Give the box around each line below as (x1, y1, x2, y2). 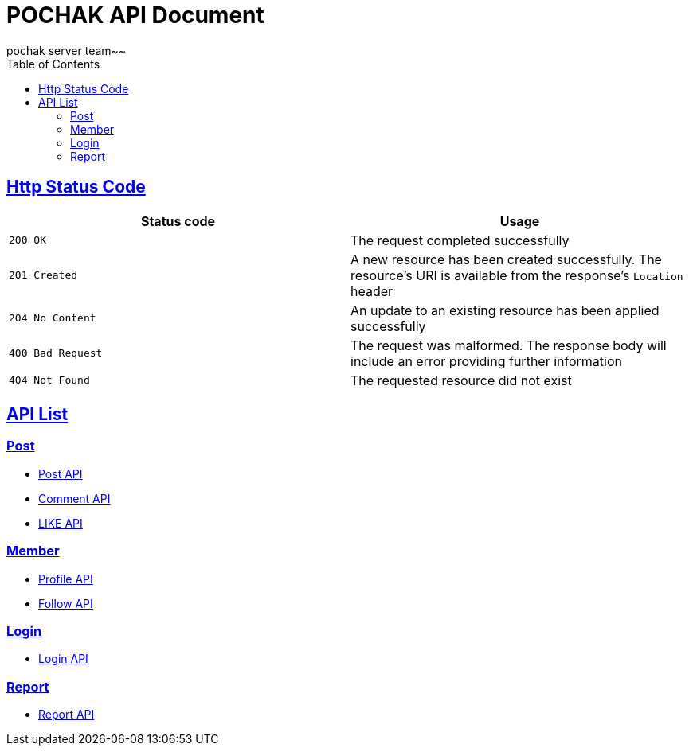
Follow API (38, 596, 93, 610)
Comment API (38, 491, 111, 505)
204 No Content (9, 312, 96, 325)
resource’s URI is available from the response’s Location (350, 267, 683, 283)
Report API (38, 707, 95, 722)
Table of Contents (6, 56, 100, 71)
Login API (38, 652, 88, 666)
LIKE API (38, 516, 83, 530)
